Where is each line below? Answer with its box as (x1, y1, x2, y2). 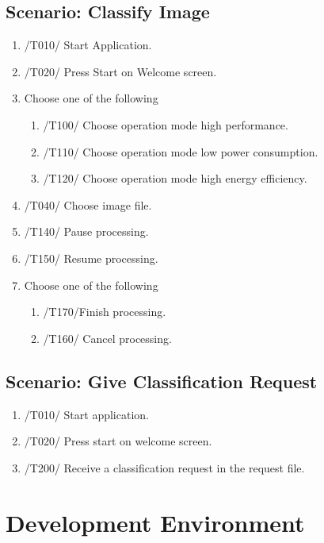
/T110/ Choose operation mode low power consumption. (43, 143, 318, 160)
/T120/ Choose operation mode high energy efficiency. (43, 170, 307, 187)
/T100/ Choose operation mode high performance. (43, 116, 288, 133)
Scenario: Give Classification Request (6, 368, 318, 393)
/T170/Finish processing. (43, 303, 166, 320)
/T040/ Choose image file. (24, 196, 152, 213)
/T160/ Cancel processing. (43, 329, 172, 346)
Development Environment (6, 506, 305, 538)
